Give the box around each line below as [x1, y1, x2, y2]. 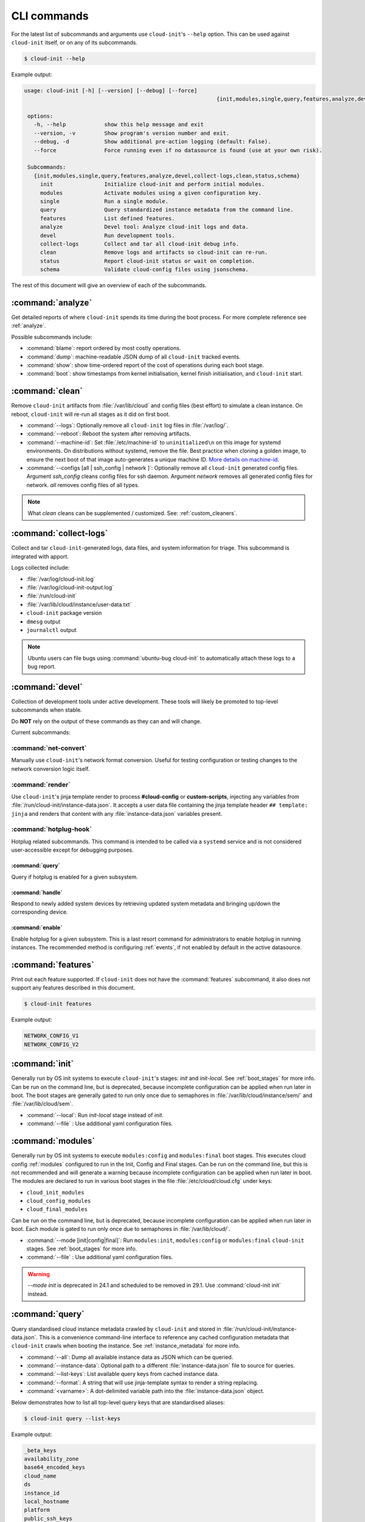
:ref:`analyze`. [11, 322, 46, 329]
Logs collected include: [11, 564, 70, 572]
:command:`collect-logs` [11, 528, 108, 539]
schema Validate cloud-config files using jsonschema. [40, 266, 249, 273]
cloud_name [24, 1472, 57, 1479]
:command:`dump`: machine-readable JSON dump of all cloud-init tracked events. [26, 353, 241, 360]
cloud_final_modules [26, 1206, 88, 1213]
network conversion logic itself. [11, 765, 90, 773]
